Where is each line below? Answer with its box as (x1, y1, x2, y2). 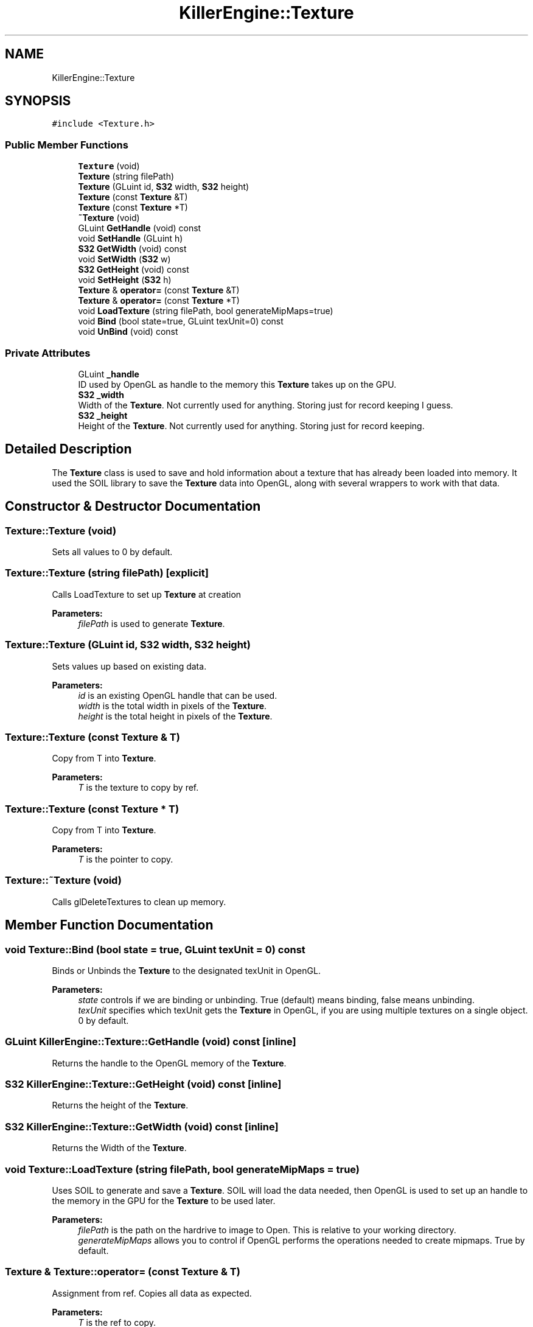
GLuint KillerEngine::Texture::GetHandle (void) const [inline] (5, 1035, 296, 1048)
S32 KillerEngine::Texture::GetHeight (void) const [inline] (5, 1078, 282, 1091)
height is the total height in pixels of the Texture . (78, 710, 273, 721)
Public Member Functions (5, 138, 128, 151)
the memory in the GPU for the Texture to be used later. (52, 1195, 276, 1206)
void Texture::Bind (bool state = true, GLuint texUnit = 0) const (5, 943, 305, 956)
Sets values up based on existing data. (52, 660, 207, 671)
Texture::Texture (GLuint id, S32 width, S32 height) (5, 639, 251, 651)
